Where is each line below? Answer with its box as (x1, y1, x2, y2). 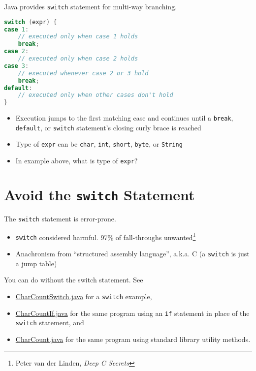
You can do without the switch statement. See (4, 275, 143, 285)
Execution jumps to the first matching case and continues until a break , (15, 113, 233, 123)
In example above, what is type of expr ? (15, 155, 138, 166)
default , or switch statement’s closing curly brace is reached (15, 122, 201, 132)
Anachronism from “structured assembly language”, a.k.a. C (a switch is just (15, 248, 250, 258)
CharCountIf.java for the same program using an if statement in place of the (15, 308, 250, 318)
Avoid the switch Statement (4, 184, 195, 204)
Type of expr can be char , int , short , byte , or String (15, 139, 183, 149)
